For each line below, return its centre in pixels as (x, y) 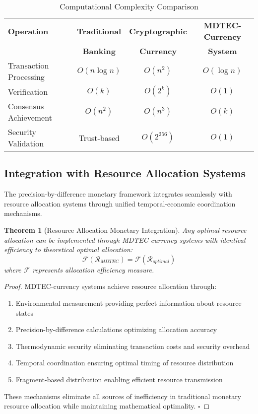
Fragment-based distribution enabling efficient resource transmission (119, 379)
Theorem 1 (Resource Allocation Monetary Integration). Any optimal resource (125, 230)
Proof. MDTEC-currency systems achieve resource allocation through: (110, 286)
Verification (28, 91)
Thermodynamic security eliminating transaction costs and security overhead (133, 346)
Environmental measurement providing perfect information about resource (129, 303)
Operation (28, 31)
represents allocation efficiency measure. (93, 269)
